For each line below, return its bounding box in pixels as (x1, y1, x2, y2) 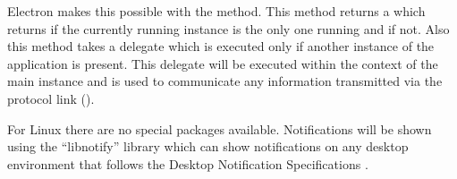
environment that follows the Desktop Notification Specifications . (7, 154, 368, 173)
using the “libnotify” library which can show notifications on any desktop (7, 137, 409, 156)
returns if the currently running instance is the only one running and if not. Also (7, 19, 450, 38)
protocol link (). (7, 89, 95, 107)
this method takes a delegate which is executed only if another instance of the (7, 37, 435, 55)
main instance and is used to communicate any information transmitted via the (7, 72, 443, 90)
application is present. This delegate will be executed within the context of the (7, 54, 438, 72)
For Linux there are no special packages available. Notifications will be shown (7, 119, 432, 138)
